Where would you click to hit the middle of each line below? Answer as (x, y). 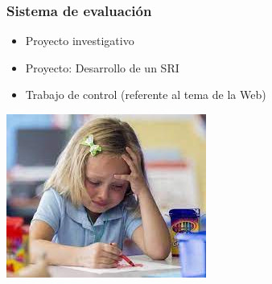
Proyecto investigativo (80, 41)
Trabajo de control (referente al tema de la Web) (146, 95)
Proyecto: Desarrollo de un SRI (102, 67)
